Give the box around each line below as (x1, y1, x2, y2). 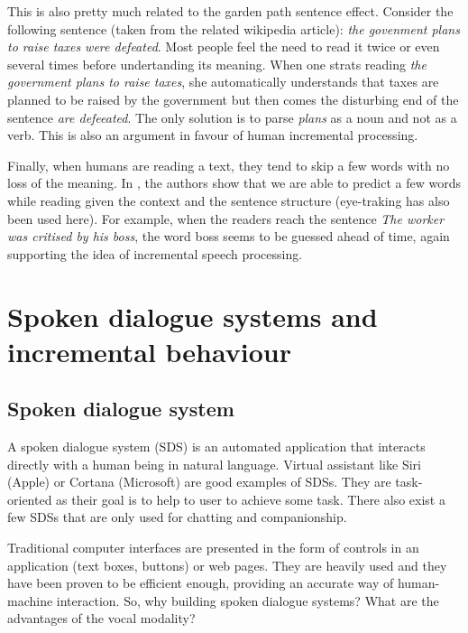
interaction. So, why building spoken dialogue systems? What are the (56, 591, 439, 610)
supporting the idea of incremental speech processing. (7, 244, 303, 263)
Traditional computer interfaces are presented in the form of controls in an (7, 538, 419, 557)
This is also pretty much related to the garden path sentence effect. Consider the (7, 2, 454, 20)
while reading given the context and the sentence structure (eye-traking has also (7, 191, 450, 209)
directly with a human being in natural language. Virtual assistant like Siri (7, 454, 421, 473)
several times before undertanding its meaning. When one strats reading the (7, 54, 427, 73)
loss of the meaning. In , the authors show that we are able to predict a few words (7, 173, 461, 192)
